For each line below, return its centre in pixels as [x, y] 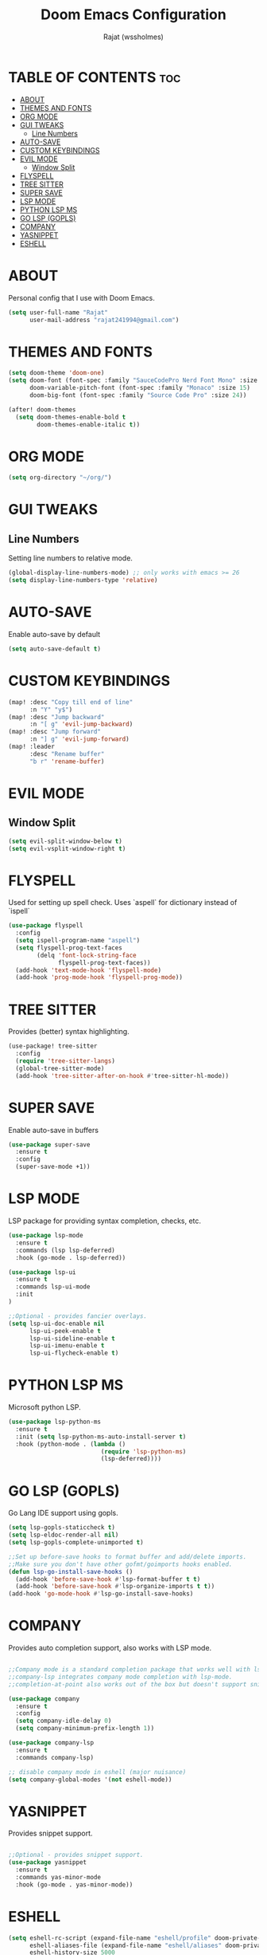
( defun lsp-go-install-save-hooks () [71, 1571]
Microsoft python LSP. [44, 1407]
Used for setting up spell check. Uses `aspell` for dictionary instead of [123, 903]
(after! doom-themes [43, 409]
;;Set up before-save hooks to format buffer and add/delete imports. [128, 1556]
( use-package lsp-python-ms [55, 1422]
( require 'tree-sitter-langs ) [65, 1061]
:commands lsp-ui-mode [53, 1287]
